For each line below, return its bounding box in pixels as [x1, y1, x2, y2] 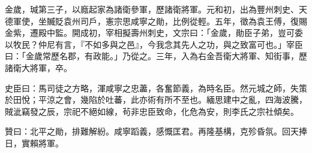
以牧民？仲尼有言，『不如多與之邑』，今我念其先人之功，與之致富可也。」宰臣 [5, 38, 303, 50]
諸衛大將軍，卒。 [5, 61, 72, 74]
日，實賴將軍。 [5, 136, 64, 149]
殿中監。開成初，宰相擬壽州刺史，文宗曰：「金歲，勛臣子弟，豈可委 [38, 26, 303, 39]
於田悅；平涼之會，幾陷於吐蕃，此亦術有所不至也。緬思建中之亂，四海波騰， [5, 93, 307, 106]
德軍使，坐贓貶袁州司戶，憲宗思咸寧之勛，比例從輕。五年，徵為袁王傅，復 [5, 14, 299, 27]
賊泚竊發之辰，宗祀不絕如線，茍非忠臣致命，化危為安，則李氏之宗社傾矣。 [5, 105, 299, 117]
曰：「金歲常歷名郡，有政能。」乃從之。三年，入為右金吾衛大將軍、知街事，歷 [5, 50, 307, 62]
